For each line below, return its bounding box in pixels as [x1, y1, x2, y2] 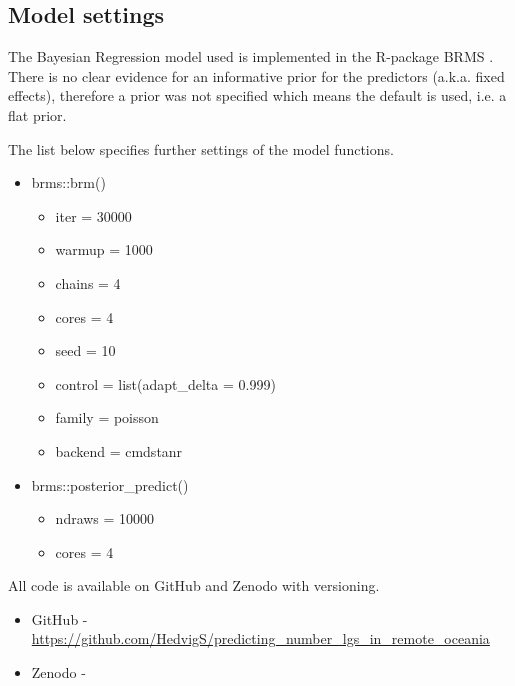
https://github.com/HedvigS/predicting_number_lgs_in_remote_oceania [31, 628, 490, 649]
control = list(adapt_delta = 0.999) [55, 373, 276, 394]
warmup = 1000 [55, 239, 153, 260]
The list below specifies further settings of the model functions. [8, 138, 394, 159]
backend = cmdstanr [55, 440, 183, 461]
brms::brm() [31, 172, 106, 193]
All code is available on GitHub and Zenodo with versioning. [8, 575, 380, 596]
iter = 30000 [55, 205, 132, 226]
